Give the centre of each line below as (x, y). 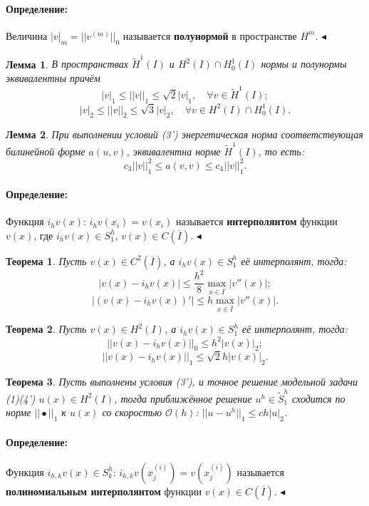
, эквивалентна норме (173, 151)
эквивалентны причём (53, 77)
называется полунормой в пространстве (210, 35)
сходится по (318, 398)
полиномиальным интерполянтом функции (104, 491)
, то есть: (281, 151)
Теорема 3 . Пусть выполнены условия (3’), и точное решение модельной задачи (182, 382)
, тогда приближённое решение (183, 398)
